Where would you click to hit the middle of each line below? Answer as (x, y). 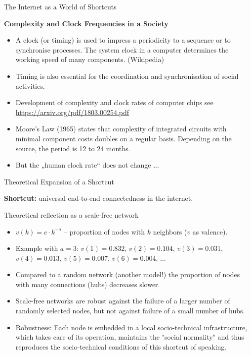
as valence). (210, 231)
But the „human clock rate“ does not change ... (87, 165)
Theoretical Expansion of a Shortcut (59, 181)
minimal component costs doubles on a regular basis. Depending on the (124, 138)
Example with (37, 248)
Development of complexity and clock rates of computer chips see (114, 102)
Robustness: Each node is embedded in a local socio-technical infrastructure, (131, 327)
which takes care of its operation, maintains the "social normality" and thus (130, 337)
